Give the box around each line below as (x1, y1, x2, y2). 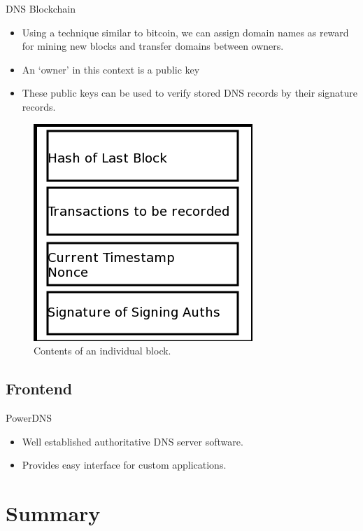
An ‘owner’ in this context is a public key (22, 62, 200, 76)
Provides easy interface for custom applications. (22, 457, 227, 472)
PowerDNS (6, 410, 52, 425)
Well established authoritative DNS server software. (22, 434, 243, 448)
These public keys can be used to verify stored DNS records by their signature (22, 85, 358, 100)
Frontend (6, 378, 73, 399)
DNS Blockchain (6, 1, 76, 15)
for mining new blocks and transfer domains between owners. (22, 39, 284, 53)
